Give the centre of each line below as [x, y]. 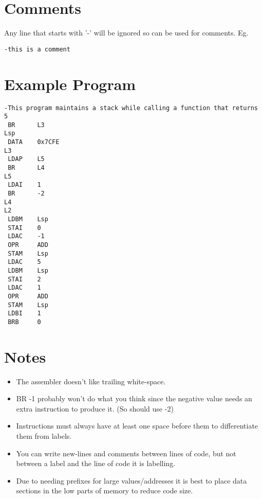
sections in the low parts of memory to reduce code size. [105, 491]
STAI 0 [24, 228]
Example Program [70, 84]
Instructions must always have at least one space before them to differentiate [137, 426]
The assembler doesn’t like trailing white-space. [91, 381]
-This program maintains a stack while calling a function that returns [131, 108]
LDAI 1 [24, 185]
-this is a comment [37, 49]
